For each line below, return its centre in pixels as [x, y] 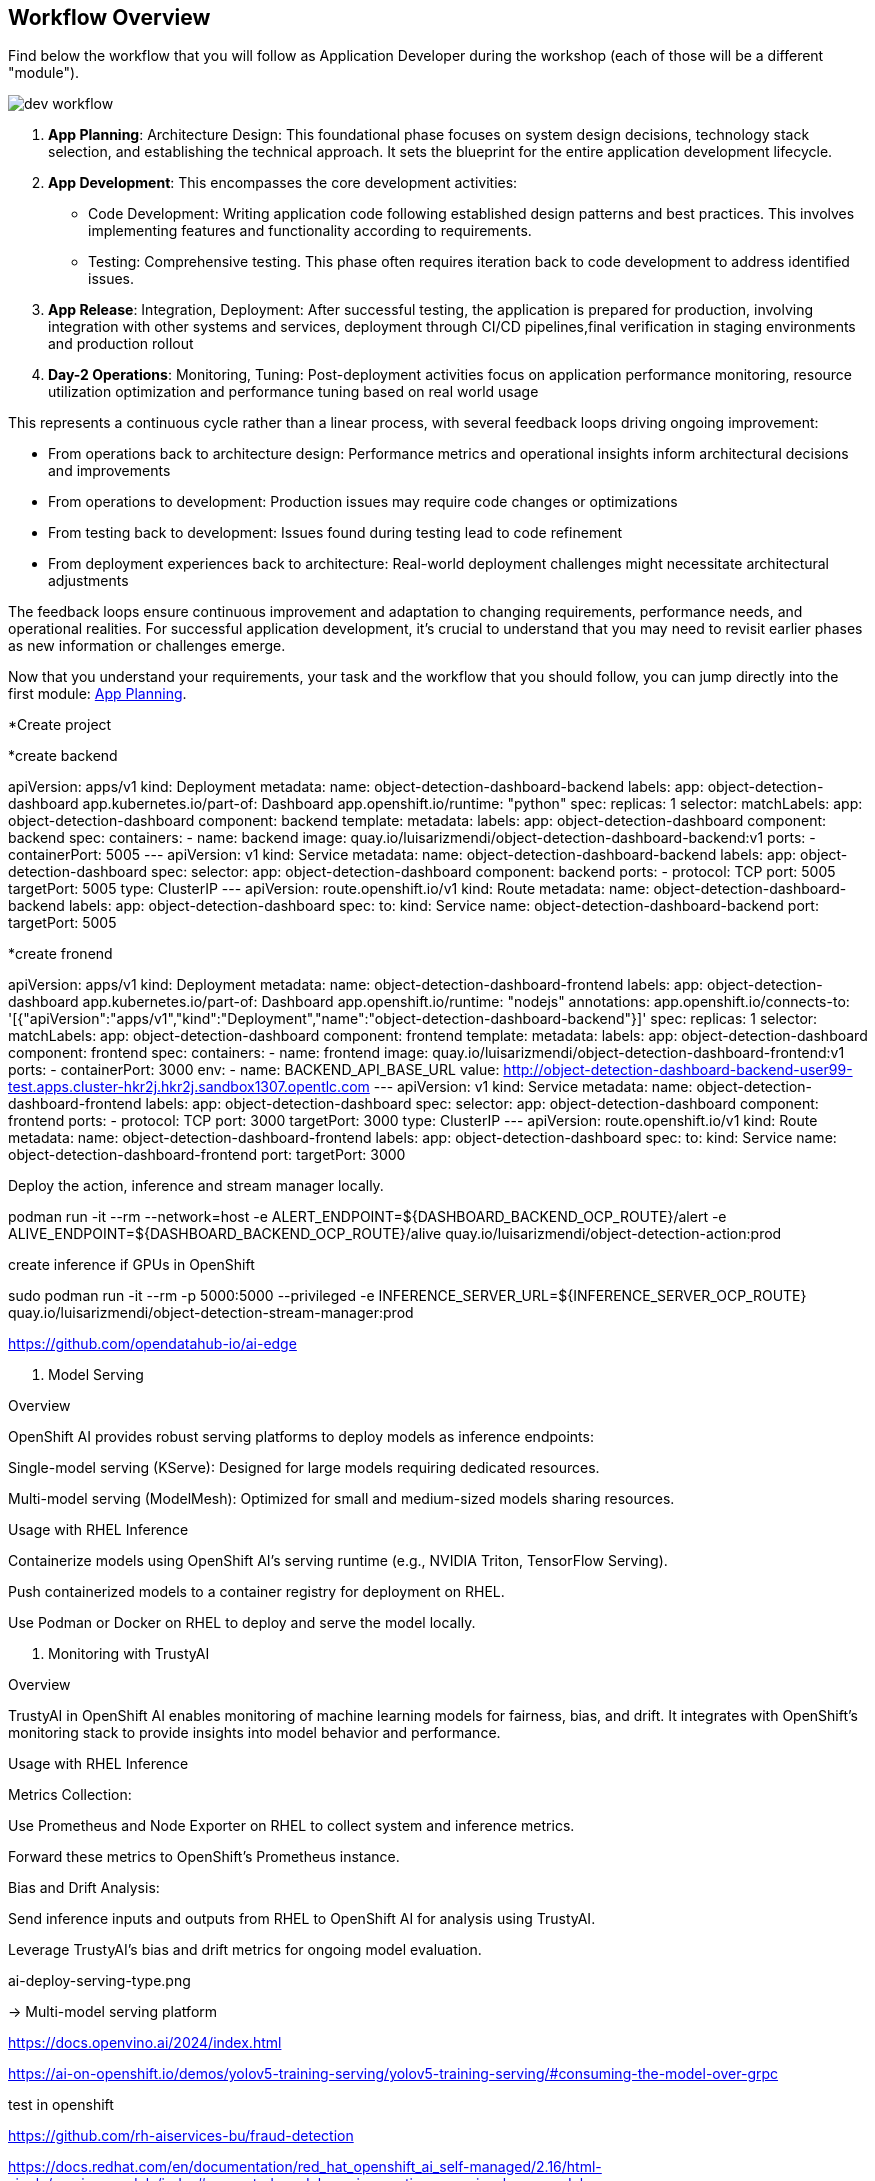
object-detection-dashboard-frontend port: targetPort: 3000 [207, 1155]
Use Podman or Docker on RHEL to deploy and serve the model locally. [242, 1623]
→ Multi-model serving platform [113, 2012]
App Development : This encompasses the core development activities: [283, 183]
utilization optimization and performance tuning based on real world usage [293, 392]
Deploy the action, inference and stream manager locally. [196, 1186]
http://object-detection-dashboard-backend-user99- [678, 1070]
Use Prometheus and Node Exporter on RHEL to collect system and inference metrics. [291, 1826]
